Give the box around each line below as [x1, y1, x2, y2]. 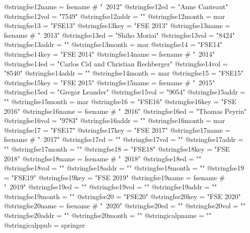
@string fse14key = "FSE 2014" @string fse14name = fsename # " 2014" [4, 48, 215, 59]
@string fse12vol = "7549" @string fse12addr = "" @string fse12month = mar [4, 11, 225, 21]
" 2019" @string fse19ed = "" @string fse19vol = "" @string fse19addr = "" [4, 182, 217, 192]
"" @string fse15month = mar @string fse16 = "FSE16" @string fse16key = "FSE [4, 96, 236, 106]
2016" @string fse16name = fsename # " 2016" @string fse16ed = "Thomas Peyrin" [4, 106, 247, 116]
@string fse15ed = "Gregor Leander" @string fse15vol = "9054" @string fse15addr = [4, 87, 246, 97]
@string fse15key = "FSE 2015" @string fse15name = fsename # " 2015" [4, 77, 215, 87]
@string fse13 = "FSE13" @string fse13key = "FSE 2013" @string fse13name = [4, 20, 231, 31]
